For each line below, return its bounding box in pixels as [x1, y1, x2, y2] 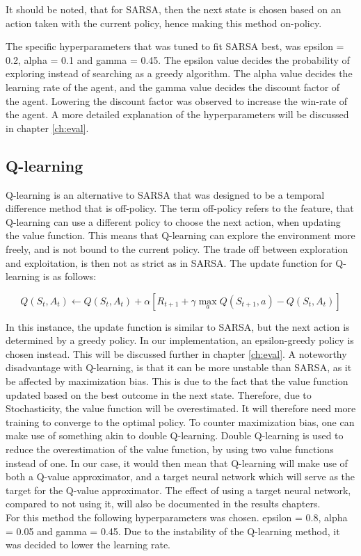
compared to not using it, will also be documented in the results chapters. [6, 496, 321, 511]
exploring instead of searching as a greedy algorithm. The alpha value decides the [6, 66, 353, 81]
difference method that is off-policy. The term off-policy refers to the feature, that [6, 201, 354, 215]
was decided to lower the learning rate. [6, 537, 171, 552]
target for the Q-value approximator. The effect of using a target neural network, [6, 482, 351, 497]
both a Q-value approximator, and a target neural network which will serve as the [6, 469, 355, 484]
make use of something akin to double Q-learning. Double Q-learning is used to [6, 428, 344, 443]
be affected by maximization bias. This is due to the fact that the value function [6, 374, 348, 389]
